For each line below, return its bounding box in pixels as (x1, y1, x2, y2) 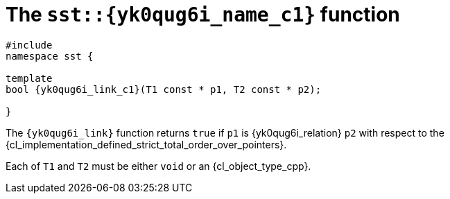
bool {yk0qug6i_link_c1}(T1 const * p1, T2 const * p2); (6, 83, 322, 95)
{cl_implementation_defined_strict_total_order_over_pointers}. (6, 138, 287, 150)
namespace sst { (6, 50, 94, 62)
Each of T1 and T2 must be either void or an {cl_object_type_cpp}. (6, 159, 311, 172)
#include (6, 39, 53, 51)
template (6, 72, 53, 84)
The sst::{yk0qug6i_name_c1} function (6, 3, 400, 26)
